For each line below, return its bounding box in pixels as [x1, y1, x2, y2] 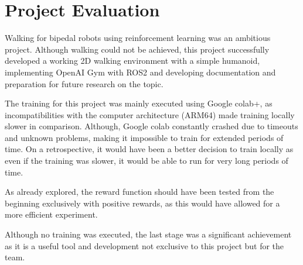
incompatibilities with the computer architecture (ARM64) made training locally [5, 108, 295, 121]
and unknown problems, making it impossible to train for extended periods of [5, 131, 284, 143]
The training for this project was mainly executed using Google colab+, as [5, 97, 273, 109]
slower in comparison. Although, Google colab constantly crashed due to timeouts [5, 120, 298, 132]
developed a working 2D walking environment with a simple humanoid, [5, 54, 260, 67]
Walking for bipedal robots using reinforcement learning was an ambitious [5, 32, 271, 44]
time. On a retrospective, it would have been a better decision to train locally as [5, 143, 294, 155]
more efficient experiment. [5, 208, 98, 221]
